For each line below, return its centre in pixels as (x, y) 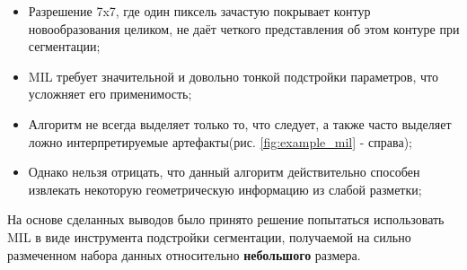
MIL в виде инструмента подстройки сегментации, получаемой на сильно (209, 236)
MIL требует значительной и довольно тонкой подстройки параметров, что (233, 76)
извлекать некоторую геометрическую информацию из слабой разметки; (225, 189)
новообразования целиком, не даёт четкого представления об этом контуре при (244, 28)
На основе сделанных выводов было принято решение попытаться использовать (226, 219)
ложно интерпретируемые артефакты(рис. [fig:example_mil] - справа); (220, 141)
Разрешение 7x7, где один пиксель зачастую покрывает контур (199, 11)
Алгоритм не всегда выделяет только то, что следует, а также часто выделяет (240, 123)
